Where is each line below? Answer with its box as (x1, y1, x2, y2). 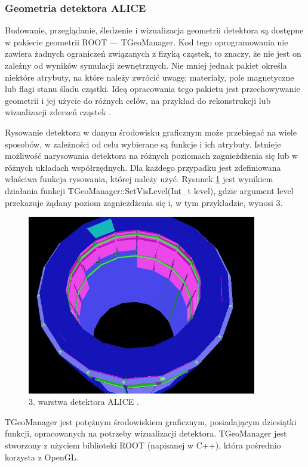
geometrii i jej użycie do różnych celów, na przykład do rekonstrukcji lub (5, 94, 271, 106)
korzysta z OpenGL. (5, 450, 79, 463)
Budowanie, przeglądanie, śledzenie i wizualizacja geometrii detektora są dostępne (5, 24, 304, 36)
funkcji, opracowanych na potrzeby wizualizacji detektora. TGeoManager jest (5, 427, 287, 440)
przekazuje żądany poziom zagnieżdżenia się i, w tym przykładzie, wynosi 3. (5, 196, 283, 208)
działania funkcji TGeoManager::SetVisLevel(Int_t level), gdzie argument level (5, 184, 294, 196)
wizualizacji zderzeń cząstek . (5, 106, 112, 118)
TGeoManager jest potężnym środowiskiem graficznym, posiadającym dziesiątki (5, 415, 297, 428)
